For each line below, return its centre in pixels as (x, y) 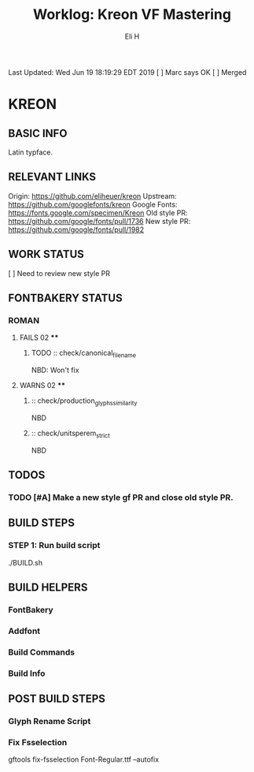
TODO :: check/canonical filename (83, 354)
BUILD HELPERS (48, 588)
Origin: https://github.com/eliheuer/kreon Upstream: (92, 196)
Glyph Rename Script (50, 722)
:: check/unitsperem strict (70, 434)
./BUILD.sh (26, 562)
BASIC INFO (38, 133)
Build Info (27, 673)
